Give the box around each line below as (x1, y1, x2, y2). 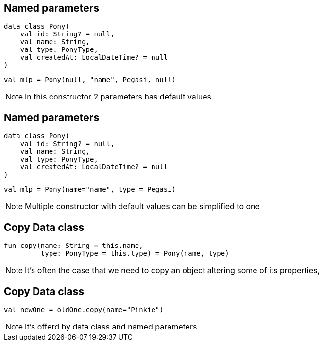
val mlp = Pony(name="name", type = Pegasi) (4, 185, 176, 194)
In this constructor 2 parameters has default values (25, 92, 211, 102)
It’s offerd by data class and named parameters (25, 321, 197, 331)
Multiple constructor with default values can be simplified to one (25, 201, 260, 212)
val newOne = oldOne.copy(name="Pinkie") (4, 305, 164, 313)
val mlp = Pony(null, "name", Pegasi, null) (4, 76, 176, 84)
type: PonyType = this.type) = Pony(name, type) (40, 249, 229, 258)
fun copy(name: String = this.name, (4, 242, 143, 250)
